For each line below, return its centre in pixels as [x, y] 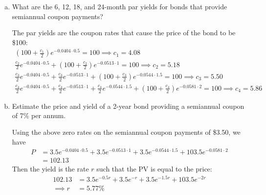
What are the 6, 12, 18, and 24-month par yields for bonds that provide [120, 6]
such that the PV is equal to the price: [154, 169]
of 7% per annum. [39, 115]
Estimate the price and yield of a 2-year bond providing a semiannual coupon [128, 106]
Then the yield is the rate [50, 169]
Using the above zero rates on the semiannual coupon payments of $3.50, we [126, 132]
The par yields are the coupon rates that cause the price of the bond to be [124, 33]
